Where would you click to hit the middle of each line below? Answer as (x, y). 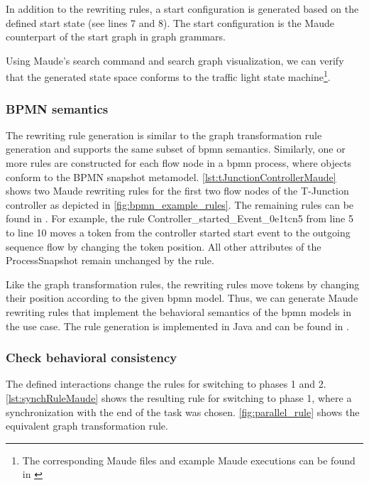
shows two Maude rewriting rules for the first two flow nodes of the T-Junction (177, 191)
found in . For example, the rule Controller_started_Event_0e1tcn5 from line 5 (180, 218)
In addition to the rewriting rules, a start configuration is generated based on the (182, 9)
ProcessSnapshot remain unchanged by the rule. (110, 260)
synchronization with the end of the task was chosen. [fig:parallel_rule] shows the (183, 412)
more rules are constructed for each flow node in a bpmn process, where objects (179, 163)
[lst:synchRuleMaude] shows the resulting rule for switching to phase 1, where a (179, 397)
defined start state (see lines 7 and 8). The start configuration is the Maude (170, 22)
